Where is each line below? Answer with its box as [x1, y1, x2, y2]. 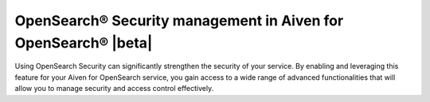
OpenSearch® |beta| [14, 34, 153, 51]
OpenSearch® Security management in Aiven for [14, 12, 344, 29]
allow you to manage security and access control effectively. [14, 84, 214, 93]
